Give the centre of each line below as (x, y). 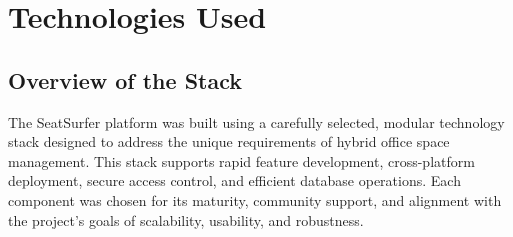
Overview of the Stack (125, 79)
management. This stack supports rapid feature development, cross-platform (241, 160)
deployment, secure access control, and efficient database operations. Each (234, 180)
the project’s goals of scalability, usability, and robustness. (186, 219)
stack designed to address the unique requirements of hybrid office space (229, 141)
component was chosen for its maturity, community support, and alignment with (255, 199)
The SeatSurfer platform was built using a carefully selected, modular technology (256, 121)
